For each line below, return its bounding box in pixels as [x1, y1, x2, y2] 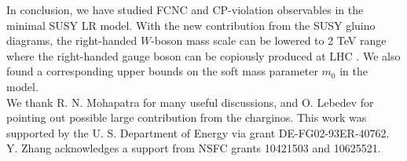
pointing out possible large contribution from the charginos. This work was [6, 109, 367, 126]
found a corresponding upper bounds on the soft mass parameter [6, 63, 318, 79]
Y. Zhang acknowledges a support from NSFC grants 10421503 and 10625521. [6, 140, 381, 156]
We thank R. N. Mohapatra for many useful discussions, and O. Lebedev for [6, 93, 374, 110]
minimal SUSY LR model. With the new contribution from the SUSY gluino [6, 16, 376, 33]
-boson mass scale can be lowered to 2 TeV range [151, 32, 387, 49]
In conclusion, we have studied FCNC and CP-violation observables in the [6, 2, 364, 17]
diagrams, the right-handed [6, 32, 137, 49]
